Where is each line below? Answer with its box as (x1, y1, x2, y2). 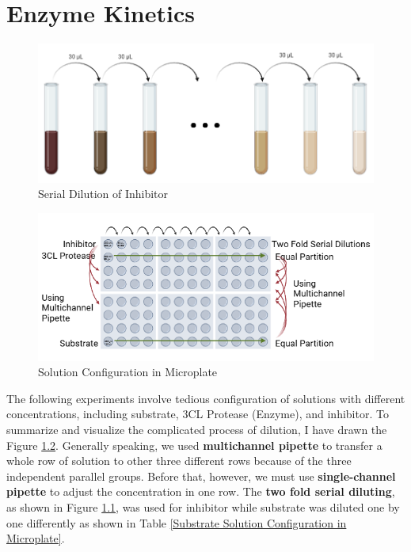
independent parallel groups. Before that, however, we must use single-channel (6, 467, 396, 484)
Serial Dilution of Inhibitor (38, 185, 169, 202)
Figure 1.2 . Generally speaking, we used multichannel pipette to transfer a (6, 436, 382, 453)
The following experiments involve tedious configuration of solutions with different (6, 390, 405, 406)
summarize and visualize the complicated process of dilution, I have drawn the (6, 421, 387, 437)
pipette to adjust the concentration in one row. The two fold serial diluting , (6, 483, 395, 500)
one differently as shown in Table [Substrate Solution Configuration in (6, 514, 347, 531)
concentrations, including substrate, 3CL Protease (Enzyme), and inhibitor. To (6, 405, 389, 422)
